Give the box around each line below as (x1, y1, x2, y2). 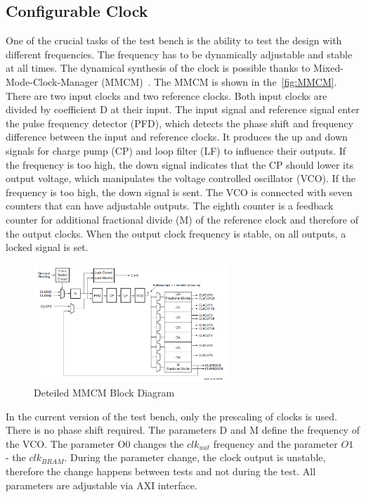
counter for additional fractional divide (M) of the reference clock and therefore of (6, 212, 358, 226)
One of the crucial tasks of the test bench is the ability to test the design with (6, 33, 342, 48)
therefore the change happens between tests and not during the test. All (6, 464, 316, 478)
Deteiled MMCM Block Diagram (34, 385, 175, 400)
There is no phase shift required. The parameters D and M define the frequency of (6, 422, 360, 437)
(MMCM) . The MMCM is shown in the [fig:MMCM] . (101, 74, 337, 89)
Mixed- (313, 60, 344, 75)
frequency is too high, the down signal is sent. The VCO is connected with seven (6, 184, 353, 199)
